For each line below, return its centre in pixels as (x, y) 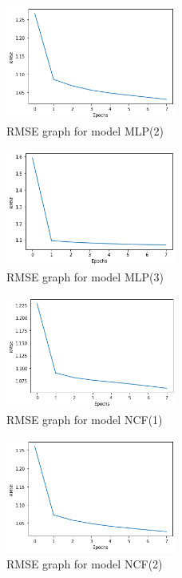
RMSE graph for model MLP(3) (85, 277)
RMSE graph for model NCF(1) (85, 420)
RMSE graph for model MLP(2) (85, 131)
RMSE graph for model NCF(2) (85, 563)
